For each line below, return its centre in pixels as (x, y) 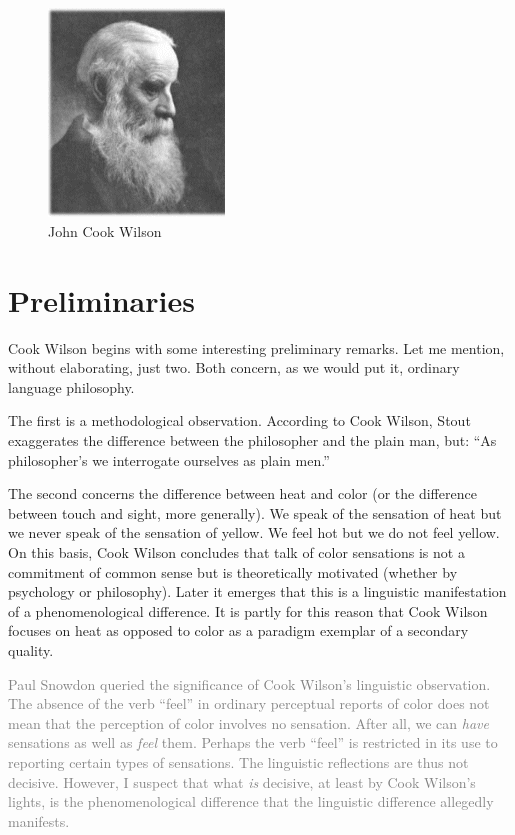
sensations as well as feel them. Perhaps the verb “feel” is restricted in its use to (253, 742)
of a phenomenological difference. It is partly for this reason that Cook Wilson (248, 610)
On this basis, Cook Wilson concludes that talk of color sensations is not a (236, 552)
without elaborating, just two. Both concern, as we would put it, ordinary (234, 367)
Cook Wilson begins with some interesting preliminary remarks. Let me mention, (256, 347)
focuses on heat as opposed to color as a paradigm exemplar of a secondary (238, 630)
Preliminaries (101, 299)
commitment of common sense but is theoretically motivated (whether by (233, 571)
